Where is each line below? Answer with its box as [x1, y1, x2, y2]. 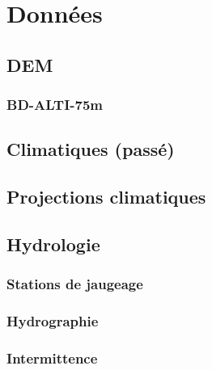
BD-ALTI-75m [6, 95, 104, 115]
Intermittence [6, 347, 98, 368]
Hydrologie [6, 231, 100, 256]
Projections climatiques [6, 184, 206, 209]
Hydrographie [6, 311, 99, 331]
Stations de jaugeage [6, 274, 143, 294]
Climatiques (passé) [6, 137, 175, 162]
